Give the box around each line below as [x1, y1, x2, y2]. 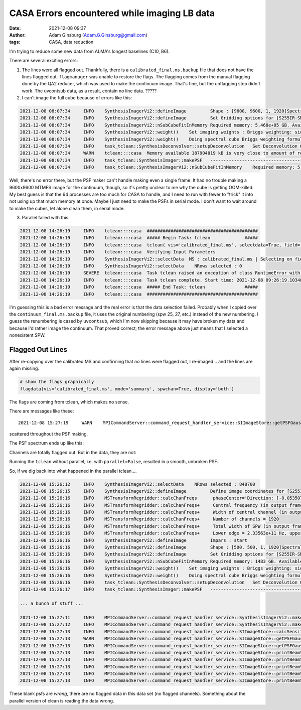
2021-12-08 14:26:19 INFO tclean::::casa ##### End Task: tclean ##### [20, 284, 258, 290]
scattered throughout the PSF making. [9, 431, 88, 437]
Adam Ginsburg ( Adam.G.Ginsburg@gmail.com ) [49, 32, 147, 38]
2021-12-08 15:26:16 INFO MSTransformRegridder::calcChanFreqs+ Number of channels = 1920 [20, 516, 279, 522]
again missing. [9, 365, 40, 371]
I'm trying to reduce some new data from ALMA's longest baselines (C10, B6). [9, 48, 170, 54]
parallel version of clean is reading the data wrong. [9, 697, 114, 703]
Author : [9, 32, 26, 38]
